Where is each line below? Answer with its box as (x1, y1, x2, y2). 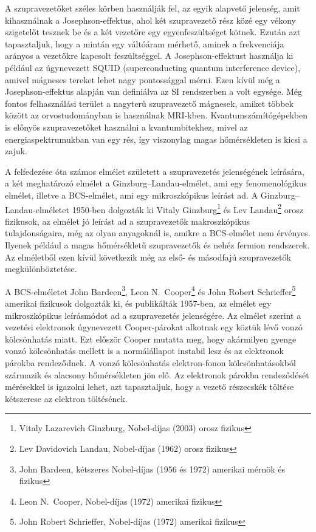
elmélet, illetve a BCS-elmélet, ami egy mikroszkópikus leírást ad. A (5, 188, 258, 201)
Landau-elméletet (5, 203, 69, 216)
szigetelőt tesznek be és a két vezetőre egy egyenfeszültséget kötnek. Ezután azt (5, 26, 301, 38)
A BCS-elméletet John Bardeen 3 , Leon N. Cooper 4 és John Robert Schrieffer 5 (5, 283, 296, 298)
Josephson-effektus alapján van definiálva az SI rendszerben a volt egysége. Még (5, 85, 303, 98)
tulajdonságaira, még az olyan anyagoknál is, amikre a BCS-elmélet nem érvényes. (5, 227, 311, 239)
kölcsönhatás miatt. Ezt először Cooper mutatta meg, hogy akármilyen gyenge (5, 332, 297, 345)
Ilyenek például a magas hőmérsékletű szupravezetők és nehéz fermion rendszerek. (5, 238, 310, 251)
